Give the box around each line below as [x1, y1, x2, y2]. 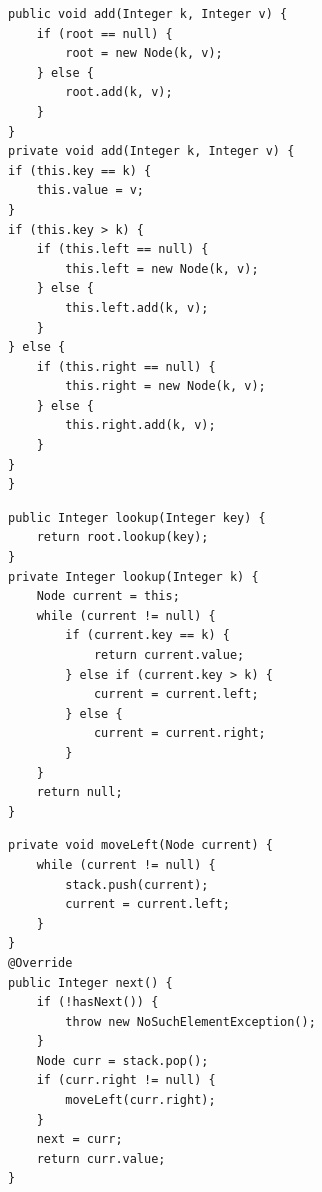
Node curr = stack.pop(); [36, 1053, 209, 1068]
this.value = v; [36, 183, 145, 198]
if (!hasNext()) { [36, 995, 159, 1010]
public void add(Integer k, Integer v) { [8, 7, 288, 21]
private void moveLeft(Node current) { [8, 838, 273, 853]
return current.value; [93, 648, 245, 662]
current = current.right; [93, 726, 266, 741]
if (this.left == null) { [36, 242, 209, 257]
